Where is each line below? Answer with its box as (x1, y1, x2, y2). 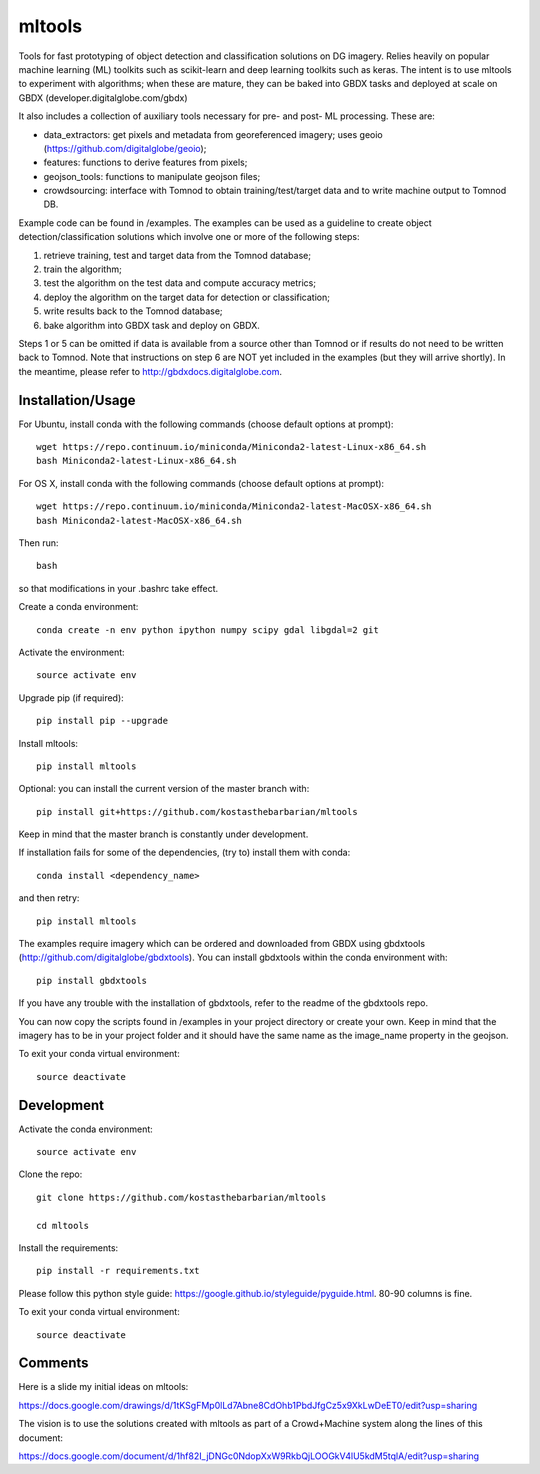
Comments (18, 1355, 89, 1372)
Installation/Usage (18, 391, 136, 409)
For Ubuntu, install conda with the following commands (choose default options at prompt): (18, 418, 394, 430)
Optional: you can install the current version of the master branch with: (18, 783, 310, 795)
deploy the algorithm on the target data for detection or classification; (43, 291, 330, 303)
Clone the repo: (18, 1168, 83, 1180)
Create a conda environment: (18, 601, 139, 613)
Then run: (18, 537, 59, 549)
